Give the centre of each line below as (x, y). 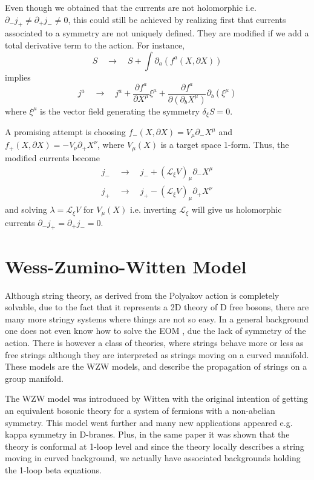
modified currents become (52, 157)
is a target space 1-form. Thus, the (225, 145)
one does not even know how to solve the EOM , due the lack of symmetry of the (155, 331)
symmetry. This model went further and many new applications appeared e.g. (149, 422)
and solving (26, 209)
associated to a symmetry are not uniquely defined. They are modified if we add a (157, 33)
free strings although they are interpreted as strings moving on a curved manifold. (157, 354)
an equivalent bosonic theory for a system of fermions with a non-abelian (140, 410)
